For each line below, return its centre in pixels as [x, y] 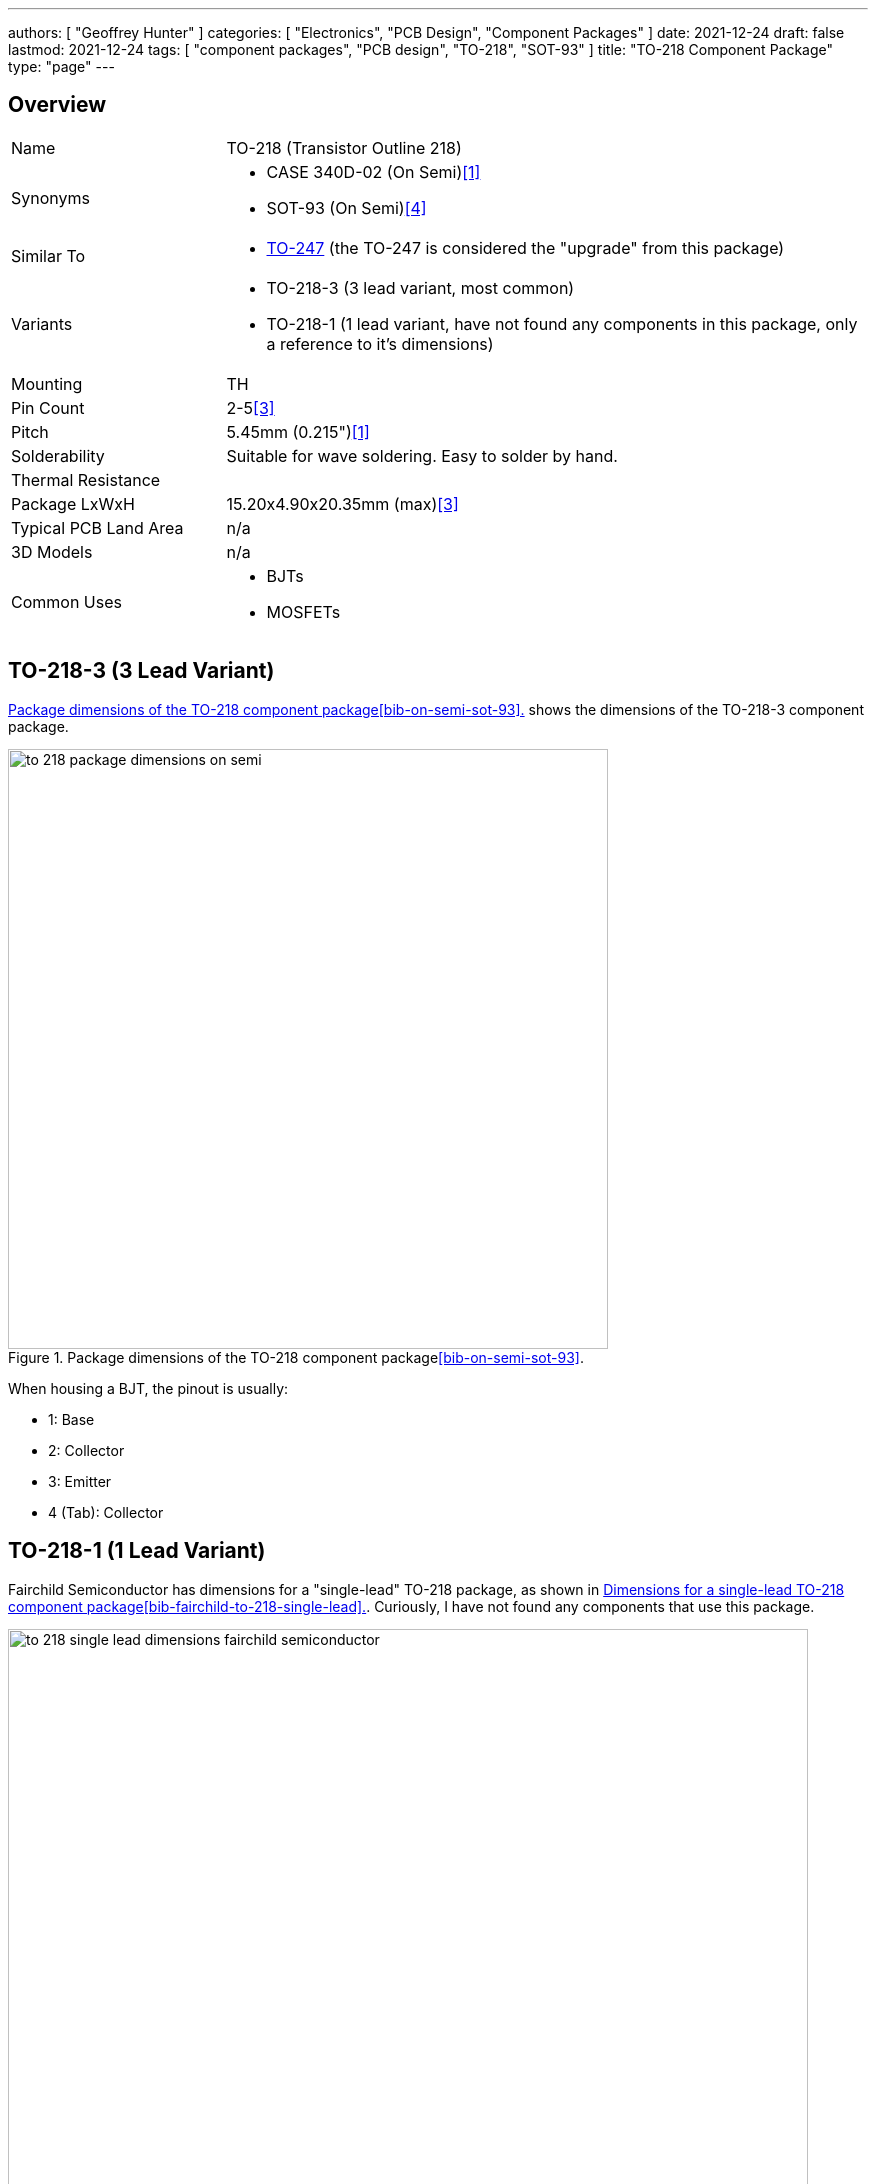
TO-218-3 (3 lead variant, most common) [420, 287]
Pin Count [48, 407]
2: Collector [86, 1450]
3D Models [52, 551]
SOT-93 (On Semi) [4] [346, 207]
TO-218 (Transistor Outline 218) [344, 147]
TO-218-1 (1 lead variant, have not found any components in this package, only [562, 323]
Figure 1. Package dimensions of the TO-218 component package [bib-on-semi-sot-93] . [296, 1357]
